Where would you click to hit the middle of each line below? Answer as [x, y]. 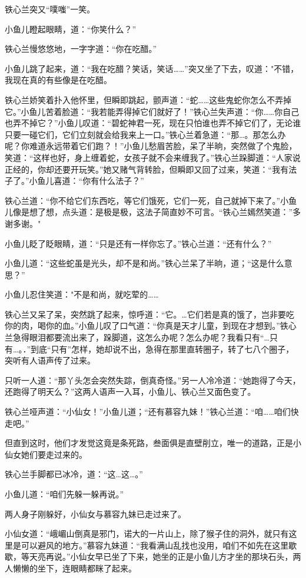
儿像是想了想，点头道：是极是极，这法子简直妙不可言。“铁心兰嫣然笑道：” [149, 212]
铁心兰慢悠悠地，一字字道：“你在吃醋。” [81, 49]
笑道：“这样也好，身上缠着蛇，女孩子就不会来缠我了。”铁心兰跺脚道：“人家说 [153, 157]
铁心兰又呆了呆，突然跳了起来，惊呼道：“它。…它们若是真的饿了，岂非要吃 [149, 314]
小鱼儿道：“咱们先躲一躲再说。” [64, 494]
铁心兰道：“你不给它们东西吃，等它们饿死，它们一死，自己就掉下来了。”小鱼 [151, 200]
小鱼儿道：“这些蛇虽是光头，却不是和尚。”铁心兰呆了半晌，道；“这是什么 [144, 263]
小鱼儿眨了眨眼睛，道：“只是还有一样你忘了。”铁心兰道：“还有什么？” [138, 243]
